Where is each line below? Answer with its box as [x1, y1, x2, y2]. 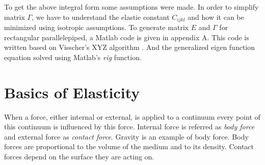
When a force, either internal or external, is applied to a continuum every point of [4, 111, 260, 122]
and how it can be [188, 11, 244, 22]
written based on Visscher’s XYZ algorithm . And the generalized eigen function [4, 42, 255, 52]
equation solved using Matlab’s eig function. [4, 51, 142, 62]
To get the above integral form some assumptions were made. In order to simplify [4, 2, 259, 12]
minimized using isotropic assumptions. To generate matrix [4, 22, 189, 33]
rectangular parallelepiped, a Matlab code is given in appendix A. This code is [4, 32, 249, 42]
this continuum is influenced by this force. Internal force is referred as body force [4, 121, 255, 132]
